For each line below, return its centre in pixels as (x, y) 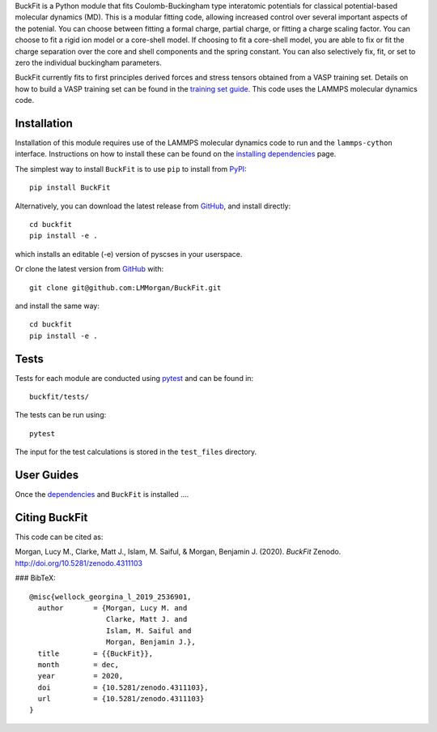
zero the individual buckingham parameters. (88, 62)
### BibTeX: (35, 578)
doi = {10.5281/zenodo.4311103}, (123, 687)
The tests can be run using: (61, 415)
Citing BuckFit (51, 518)
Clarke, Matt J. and (146, 619)
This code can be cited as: (59, 537)
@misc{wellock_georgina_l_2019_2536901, (110, 597)
